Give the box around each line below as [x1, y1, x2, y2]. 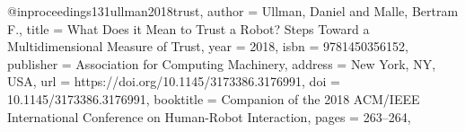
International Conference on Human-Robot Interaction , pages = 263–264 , [7, 107, 411, 126]
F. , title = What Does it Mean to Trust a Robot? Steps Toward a [7, 19, 370, 38]
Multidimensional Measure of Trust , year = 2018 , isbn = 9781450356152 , [7, 37, 408, 56]
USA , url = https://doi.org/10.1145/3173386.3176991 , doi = [7, 72, 340, 91]
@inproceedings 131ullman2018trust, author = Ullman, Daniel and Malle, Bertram [7, 2, 459, 20]
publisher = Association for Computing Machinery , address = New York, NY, [7, 54, 436, 73]
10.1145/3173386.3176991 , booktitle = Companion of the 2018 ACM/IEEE [7, 89, 420, 108]
